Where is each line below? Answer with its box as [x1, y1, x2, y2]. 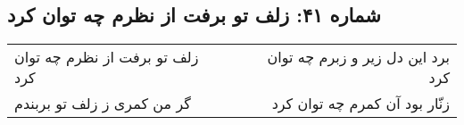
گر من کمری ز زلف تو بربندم [14, 93, 191, 114]
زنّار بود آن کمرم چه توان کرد [271, 93, 450, 114]
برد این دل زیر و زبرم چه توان [267, 46, 450, 68]
